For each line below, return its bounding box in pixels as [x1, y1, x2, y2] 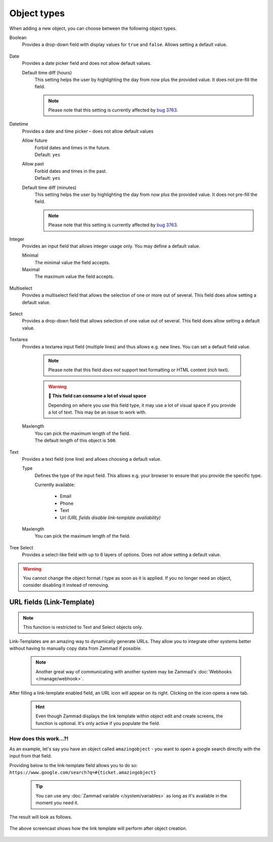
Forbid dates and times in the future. [34, 144, 111, 150]
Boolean [9, 34, 27, 41]
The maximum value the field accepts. [34, 273, 114, 279]
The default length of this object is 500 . [34, 437, 117, 444]
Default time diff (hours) [22, 69, 72, 75]
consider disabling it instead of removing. [23, 582, 110, 588]
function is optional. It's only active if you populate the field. [35, 720, 160, 726]
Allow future [22, 137, 48, 144]
